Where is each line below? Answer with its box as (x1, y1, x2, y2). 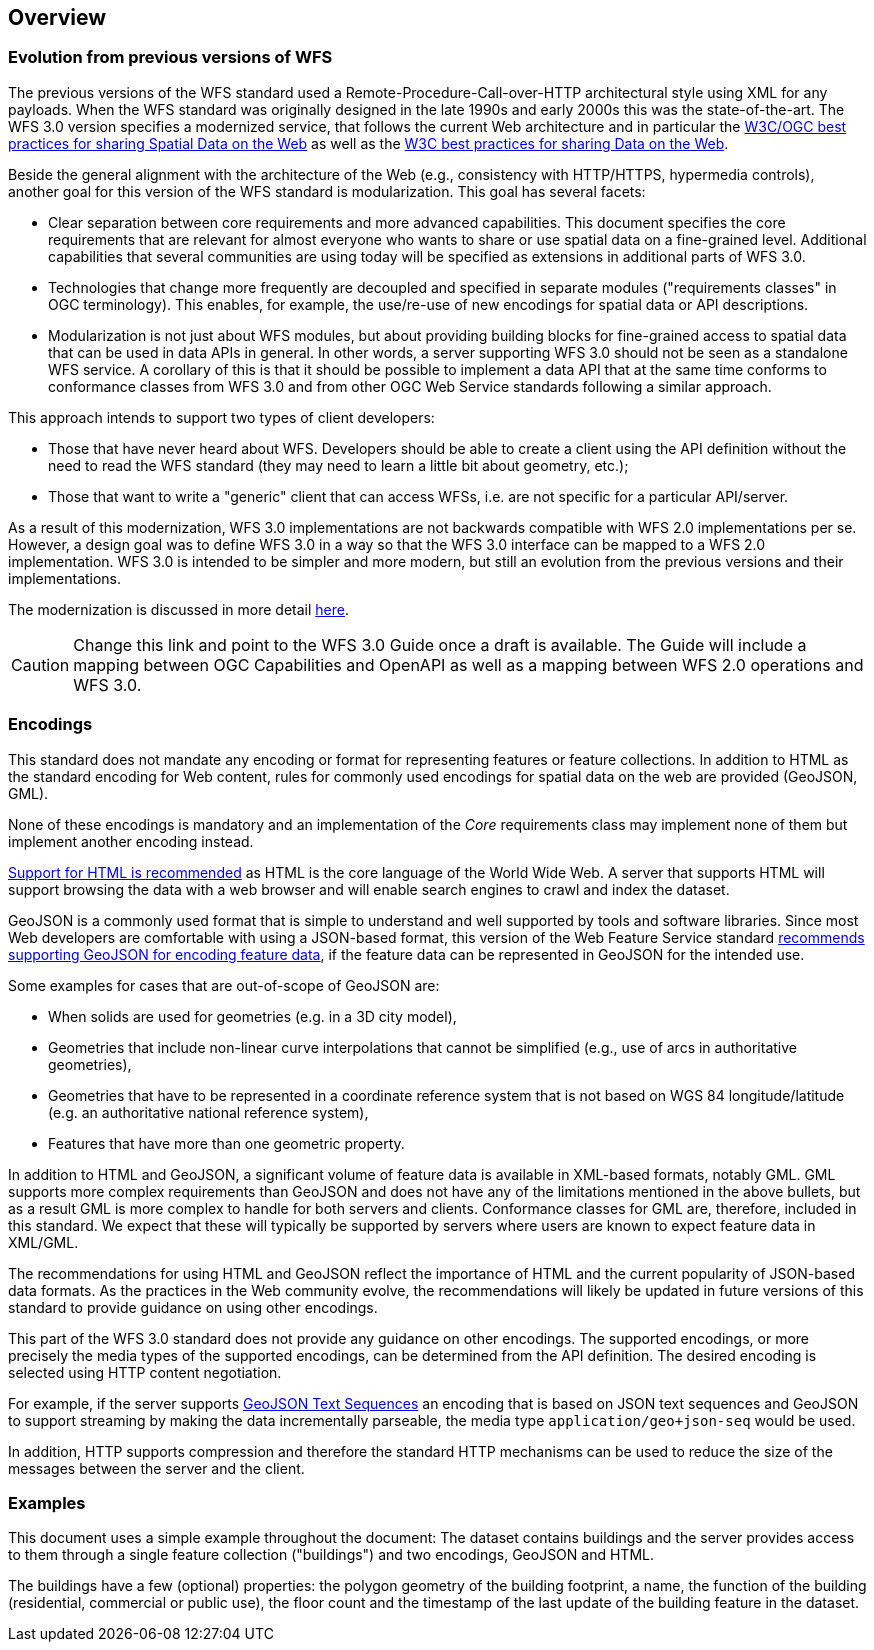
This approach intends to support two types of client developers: (8, 408, 435, 426)
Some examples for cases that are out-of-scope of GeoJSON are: (8, 976, 440, 994)
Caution (11, 654, 70, 675)
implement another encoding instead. (8, 832, 254, 850)
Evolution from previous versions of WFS (8, 47, 333, 68)
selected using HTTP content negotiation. (8, 1363, 282, 1381)
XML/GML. (8, 1233, 79, 1251)
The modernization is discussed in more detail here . (8, 600, 349, 618)
